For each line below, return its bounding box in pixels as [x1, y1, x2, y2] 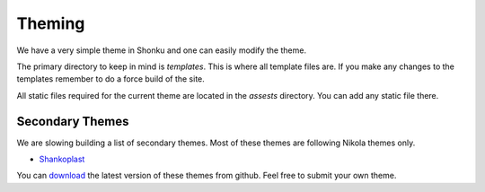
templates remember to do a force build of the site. [16, 74, 206, 84]
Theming [16, 13, 85, 33]
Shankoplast [39, 153, 85, 165]
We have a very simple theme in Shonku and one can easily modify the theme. [16, 45, 307, 56]
